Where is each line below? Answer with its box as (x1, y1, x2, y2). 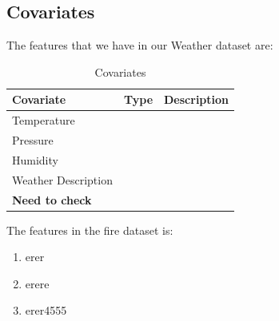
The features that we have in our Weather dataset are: (6, 37, 273, 53)
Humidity (12, 151, 58, 168)
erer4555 (25, 302, 67, 319)
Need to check (12, 191, 92, 208)
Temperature (12, 112, 75, 129)
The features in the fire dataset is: (6, 221, 173, 238)
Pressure (12, 132, 54, 149)
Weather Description (12, 171, 113, 188)
